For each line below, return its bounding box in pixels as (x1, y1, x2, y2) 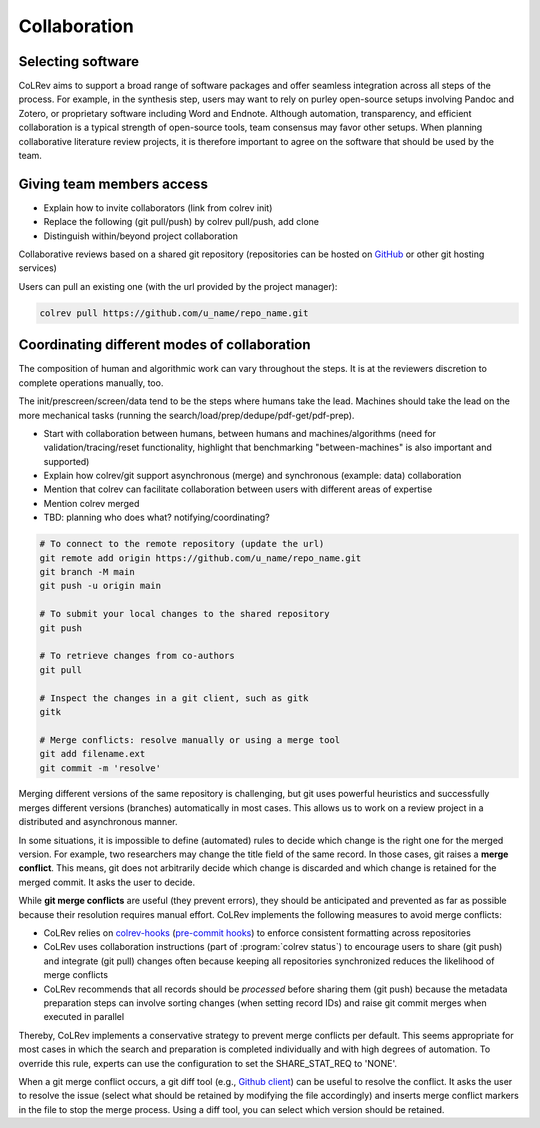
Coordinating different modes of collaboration (18, 336, 311, 354)
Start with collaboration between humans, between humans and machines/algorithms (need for (43, 427, 437, 439)
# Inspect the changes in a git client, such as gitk (39, 692, 309, 704)
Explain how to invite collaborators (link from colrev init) (43, 201, 273, 214)
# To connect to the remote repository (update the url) (39, 538, 325, 550)
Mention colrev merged (43, 497, 140, 509)
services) (18, 262, 57, 274)
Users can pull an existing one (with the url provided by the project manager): (18, 280, 338, 292)
